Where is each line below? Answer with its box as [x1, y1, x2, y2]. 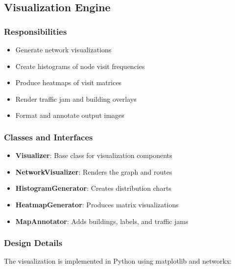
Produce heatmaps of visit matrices [15, 77, 122, 88]
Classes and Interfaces [4, 131, 93, 143]
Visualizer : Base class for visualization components [15, 150, 172, 160]
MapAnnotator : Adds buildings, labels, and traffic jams [15, 216, 188, 226]
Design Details [4, 237, 63, 249]
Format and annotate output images [15, 110, 124, 120]
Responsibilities [4, 25, 67, 37]
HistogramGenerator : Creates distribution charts [15, 183, 171, 193]
